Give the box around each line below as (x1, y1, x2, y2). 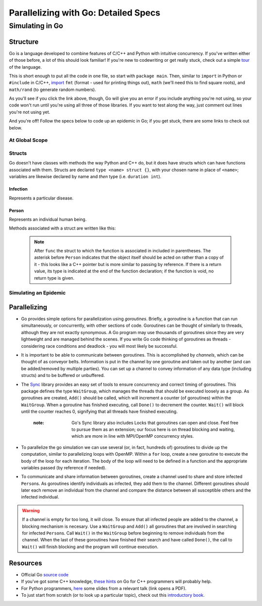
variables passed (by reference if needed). (21, 464, 107, 470)
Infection (9, 186, 28, 192)
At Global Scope (9, 137, 48, 143)
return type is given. (34, 275, 75, 281)
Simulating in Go (9, 21, 63, 30)
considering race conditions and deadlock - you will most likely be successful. (21, 343, 178, 349)
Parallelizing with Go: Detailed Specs (9, 7, 161, 18)
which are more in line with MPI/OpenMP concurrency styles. (71, 433, 194, 439)
